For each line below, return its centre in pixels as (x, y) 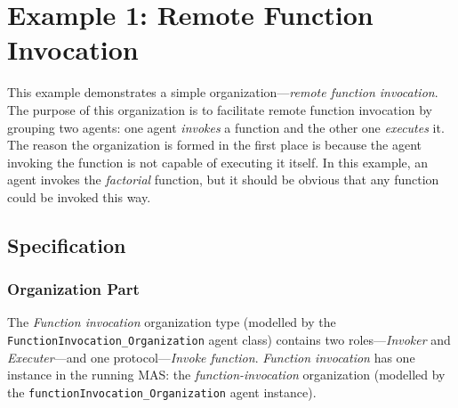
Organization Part (73, 289)
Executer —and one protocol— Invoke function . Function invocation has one (211, 357)
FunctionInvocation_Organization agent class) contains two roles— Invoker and (229, 340)
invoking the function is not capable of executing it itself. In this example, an (218, 162)
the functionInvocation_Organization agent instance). (162, 392)
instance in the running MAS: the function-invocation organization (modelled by (226, 375)
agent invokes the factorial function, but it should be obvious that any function (223, 180)
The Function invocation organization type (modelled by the (172, 322)
